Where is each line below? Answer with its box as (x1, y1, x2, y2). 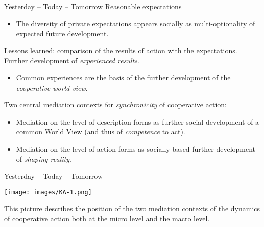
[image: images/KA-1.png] (4, 188, 92, 196)
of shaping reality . (16, 153, 71, 164)
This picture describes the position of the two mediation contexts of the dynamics (4, 203, 260, 214)
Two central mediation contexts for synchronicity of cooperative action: (4, 99, 227, 110)
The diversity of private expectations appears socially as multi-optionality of (16, 18, 255, 29)
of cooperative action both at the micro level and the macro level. (4, 213, 210, 223)
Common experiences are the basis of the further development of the (16, 72, 231, 82)
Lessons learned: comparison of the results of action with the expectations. (4, 45, 237, 55)
